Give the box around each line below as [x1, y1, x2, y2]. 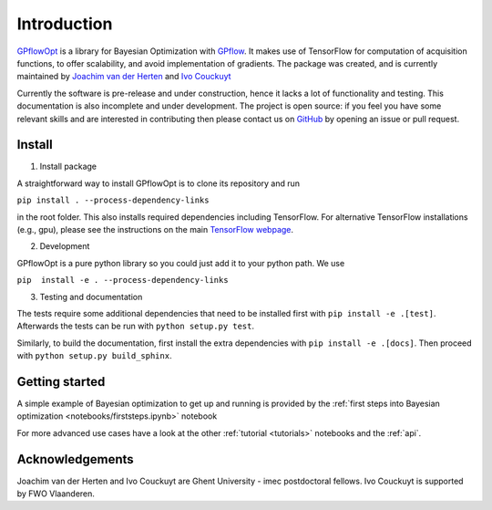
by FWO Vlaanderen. [16, 488, 96, 499]
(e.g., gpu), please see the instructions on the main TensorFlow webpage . [16, 224, 294, 234]
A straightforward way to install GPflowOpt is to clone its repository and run [16, 178, 301, 189]
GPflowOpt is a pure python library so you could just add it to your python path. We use [16, 257, 345, 268]
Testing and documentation [39, 291, 143, 302]
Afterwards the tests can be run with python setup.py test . [16, 320, 255, 332]
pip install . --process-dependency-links [16, 195, 210, 205]
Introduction [16, 14, 113, 34]
